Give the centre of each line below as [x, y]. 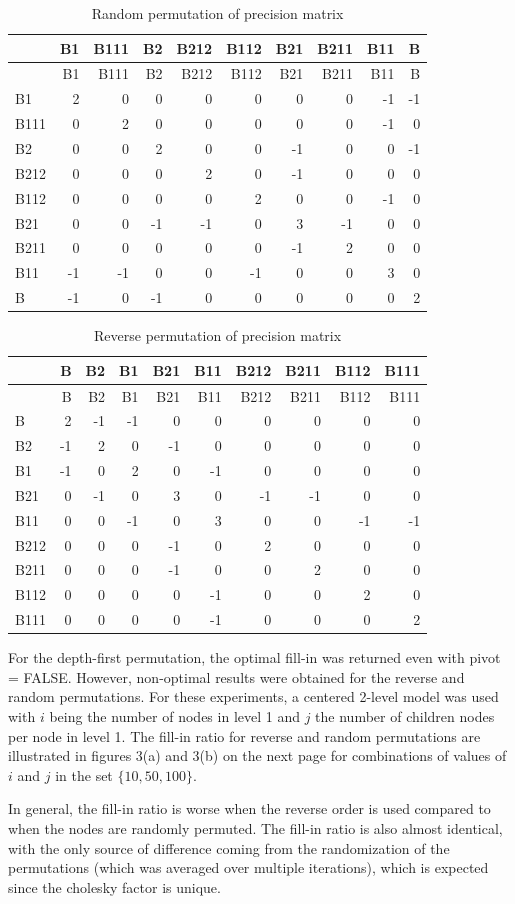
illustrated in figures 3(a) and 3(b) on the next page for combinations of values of [257, 755]
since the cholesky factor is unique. [114, 886]
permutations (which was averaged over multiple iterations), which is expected [248, 867]
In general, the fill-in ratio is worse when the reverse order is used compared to [249, 808]
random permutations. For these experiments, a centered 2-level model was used [253, 696]
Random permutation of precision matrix [217, 13]
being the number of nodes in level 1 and [174, 716]
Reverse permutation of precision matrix [218, 335]
